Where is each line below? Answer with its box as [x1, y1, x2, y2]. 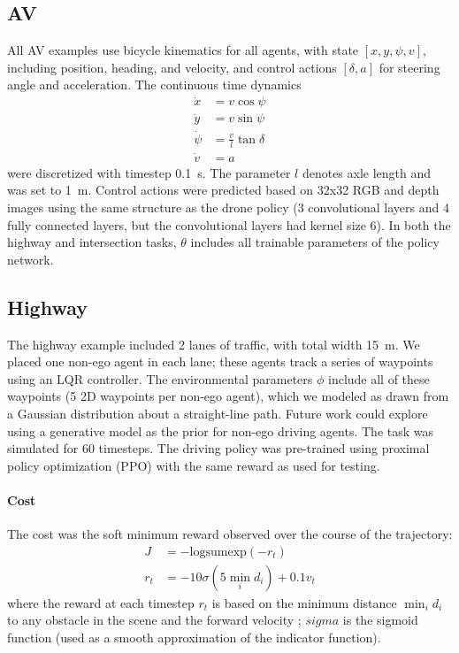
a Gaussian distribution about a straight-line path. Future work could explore [7, 403, 428, 422]
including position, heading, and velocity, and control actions [7, 58, 337, 76]
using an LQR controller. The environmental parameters [7, 369, 313, 388]
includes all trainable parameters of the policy [190, 233, 440, 251]
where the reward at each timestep [7, 593, 195, 611]
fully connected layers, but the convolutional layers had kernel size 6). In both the [7, 215, 451, 234]
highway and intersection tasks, [7, 233, 177, 251]
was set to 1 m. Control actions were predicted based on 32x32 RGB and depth [7, 181, 440, 199]
